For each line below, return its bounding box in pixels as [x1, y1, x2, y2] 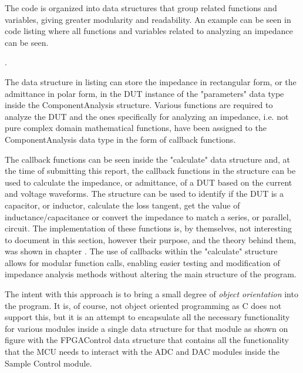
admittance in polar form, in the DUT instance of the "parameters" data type [5, 87, 284, 99]
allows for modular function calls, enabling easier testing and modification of [5, 256, 280, 268]
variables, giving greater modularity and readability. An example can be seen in [5, 13, 291, 25]
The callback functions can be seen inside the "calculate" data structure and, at [5, 153, 291, 165]
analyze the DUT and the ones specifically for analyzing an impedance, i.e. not [5, 110, 289, 122]
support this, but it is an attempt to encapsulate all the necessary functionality [5, 311, 290, 323]
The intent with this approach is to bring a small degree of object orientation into [5, 288, 298, 300]
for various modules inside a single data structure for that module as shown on [5, 322, 288, 334]
